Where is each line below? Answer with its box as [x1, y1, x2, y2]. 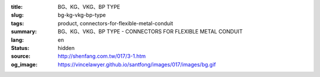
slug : [11, 12, 24, 19]
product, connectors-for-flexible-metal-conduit [57, 19, 174, 26]
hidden [57, 44, 75, 51]
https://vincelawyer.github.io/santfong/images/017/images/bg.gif [57, 61, 216, 68]
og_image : [11, 61, 38, 68]
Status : [11, 44, 30, 51]
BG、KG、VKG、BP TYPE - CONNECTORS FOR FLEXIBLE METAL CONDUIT [57, 28, 243, 35]
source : [11, 53, 31, 60]
